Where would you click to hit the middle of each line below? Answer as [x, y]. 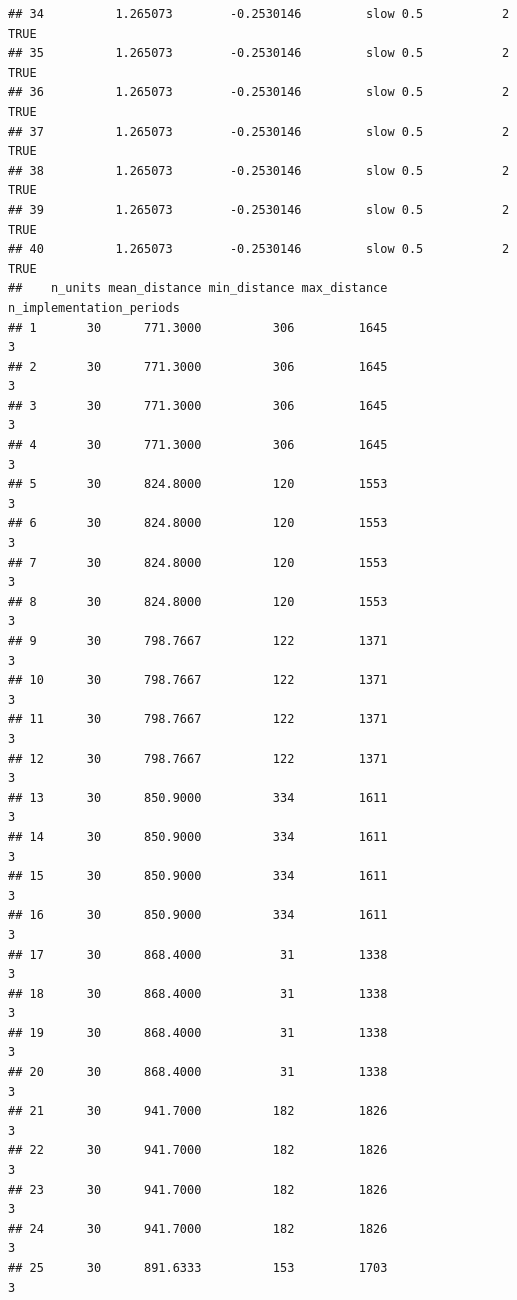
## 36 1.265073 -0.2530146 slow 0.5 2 [259, 92]
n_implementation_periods [94, 307]
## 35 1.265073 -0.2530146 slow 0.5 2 [259, 53]
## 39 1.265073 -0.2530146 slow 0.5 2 [259, 209]
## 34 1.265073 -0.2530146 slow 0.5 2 [259, 14]
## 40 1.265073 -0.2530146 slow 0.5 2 [259, 249]
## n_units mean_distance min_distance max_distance [198, 288]
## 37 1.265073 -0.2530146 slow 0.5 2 [259, 131]
